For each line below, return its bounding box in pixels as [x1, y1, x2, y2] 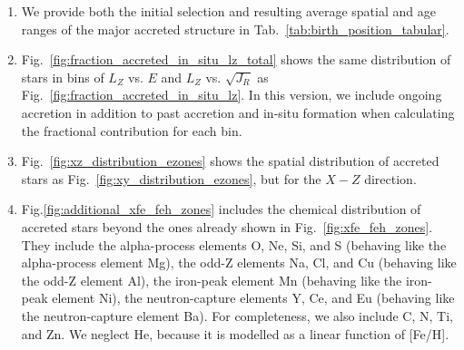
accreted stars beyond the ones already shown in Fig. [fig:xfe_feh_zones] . [21, 217, 433, 236]
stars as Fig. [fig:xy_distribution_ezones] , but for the [21, 169, 321, 188]
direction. [364, 169, 417, 188]
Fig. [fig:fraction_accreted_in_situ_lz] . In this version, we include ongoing [21, 85, 442, 104]
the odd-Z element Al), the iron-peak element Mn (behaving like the [21, 270, 402, 289]
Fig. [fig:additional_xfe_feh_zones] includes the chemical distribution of [21, 199, 421, 219]
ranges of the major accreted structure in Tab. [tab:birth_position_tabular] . [21, 19, 449, 38]
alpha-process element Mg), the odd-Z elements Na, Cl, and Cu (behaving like [21, 253, 457, 272]
